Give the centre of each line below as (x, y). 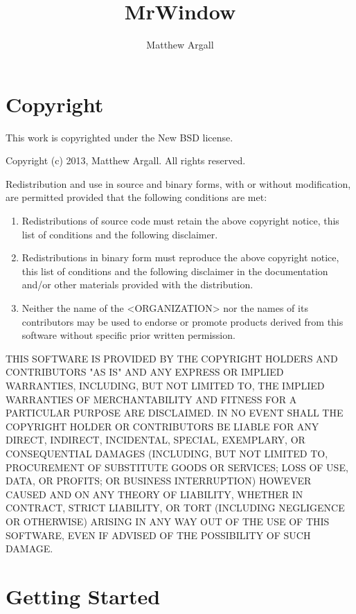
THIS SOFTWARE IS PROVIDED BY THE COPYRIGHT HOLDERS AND (172, 358)
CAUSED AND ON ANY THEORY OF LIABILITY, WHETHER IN (154, 494)
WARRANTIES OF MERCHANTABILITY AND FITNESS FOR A (151, 399)
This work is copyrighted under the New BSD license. (119, 137)
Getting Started (83, 596)
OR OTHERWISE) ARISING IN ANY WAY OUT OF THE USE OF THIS (168, 521)
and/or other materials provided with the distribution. (137, 284)
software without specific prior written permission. (128, 335)
